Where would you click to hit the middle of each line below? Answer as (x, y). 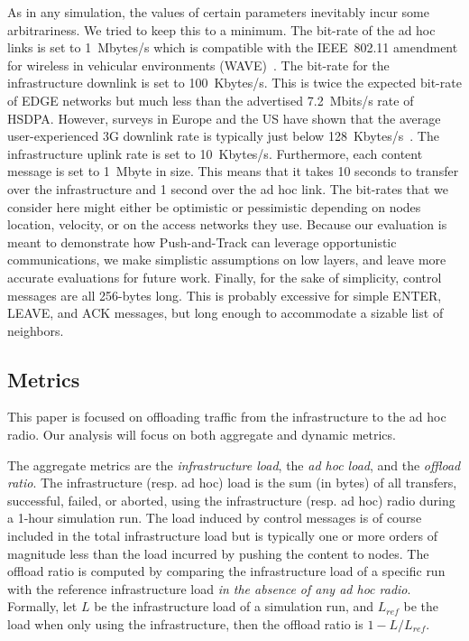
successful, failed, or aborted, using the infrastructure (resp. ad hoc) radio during (231, 500)
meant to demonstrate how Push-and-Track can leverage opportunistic (202, 242)
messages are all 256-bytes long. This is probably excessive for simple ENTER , (225, 295)
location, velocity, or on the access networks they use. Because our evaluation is (227, 224)
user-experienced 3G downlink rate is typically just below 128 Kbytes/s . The (223, 136)
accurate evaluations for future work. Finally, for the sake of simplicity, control (225, 277)
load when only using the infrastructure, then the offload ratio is (185, 624)
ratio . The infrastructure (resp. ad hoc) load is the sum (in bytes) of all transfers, (232, 483)
